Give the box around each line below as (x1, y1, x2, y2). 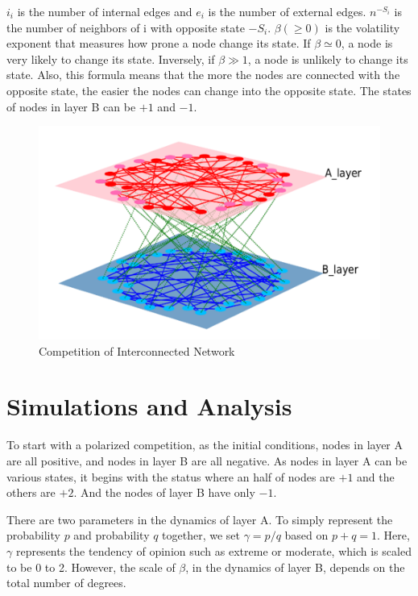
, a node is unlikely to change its (247, 50, 408, 67)
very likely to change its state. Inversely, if (6, 50, 215, 67)
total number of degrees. (6, 574, 126, 591)
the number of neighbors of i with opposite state (6, 19, 245, 35)
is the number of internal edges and (17, 3, 192, 19)
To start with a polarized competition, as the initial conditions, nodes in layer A (6, 436, 403, 453)
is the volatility (325, 19, 400, 35)
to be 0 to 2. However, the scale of (6, 558, 176, 575)
